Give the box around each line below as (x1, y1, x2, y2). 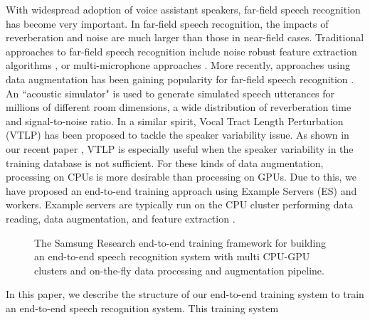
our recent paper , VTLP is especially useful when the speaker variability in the (6, 141, 354, 156)
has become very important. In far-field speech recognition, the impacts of (6, 16, 329, 31)
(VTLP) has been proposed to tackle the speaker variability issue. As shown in (6, 127, 349, 142)
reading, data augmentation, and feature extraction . (6, 210, 236, 225)
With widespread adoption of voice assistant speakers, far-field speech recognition (6, 2, 361, 16)
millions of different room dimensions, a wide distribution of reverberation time (6, 100, 351, 114)
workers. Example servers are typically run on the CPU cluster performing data (6, 197, 353, 212)
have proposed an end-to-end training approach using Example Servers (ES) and (6, 183, 357, 198)
